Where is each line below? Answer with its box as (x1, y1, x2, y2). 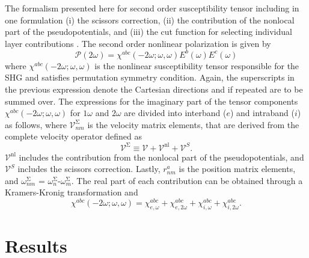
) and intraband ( (230, 106, 295, 119)
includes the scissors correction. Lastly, (17, 162, 161, 175)
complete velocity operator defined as (5, 130, 142, 143)
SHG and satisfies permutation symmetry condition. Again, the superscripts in (5, 71, 295, 84)
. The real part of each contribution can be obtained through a (71, 174, 303, 186)
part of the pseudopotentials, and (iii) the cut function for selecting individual (5, 25, 292, 38)
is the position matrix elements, (179, 162, 296, 175)
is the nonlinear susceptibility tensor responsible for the (94, 59, 299, 72)
